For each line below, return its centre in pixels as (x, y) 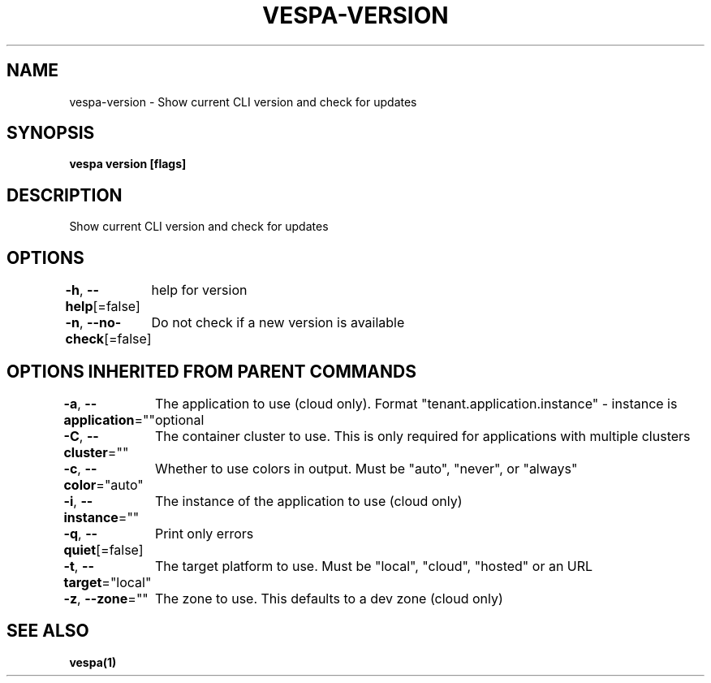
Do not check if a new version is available (278, 323)
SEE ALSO (48, 631)
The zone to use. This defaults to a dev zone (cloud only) (329, 598)
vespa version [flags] (128, 164)
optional (179, 419)
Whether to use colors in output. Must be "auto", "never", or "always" (366, 468)
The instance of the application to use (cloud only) (308, 501)
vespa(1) (93, 662)
